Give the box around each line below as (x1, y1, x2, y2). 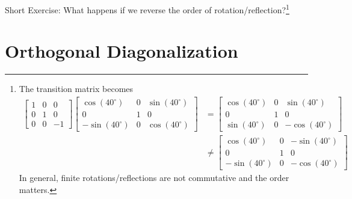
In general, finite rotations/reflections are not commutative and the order (19, 171, 289, 184)
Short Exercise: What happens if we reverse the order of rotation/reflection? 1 (5, 2, 289, 16)
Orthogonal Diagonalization (5, 38, 238, 63)
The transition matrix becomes (19, 82, 134, 95)
